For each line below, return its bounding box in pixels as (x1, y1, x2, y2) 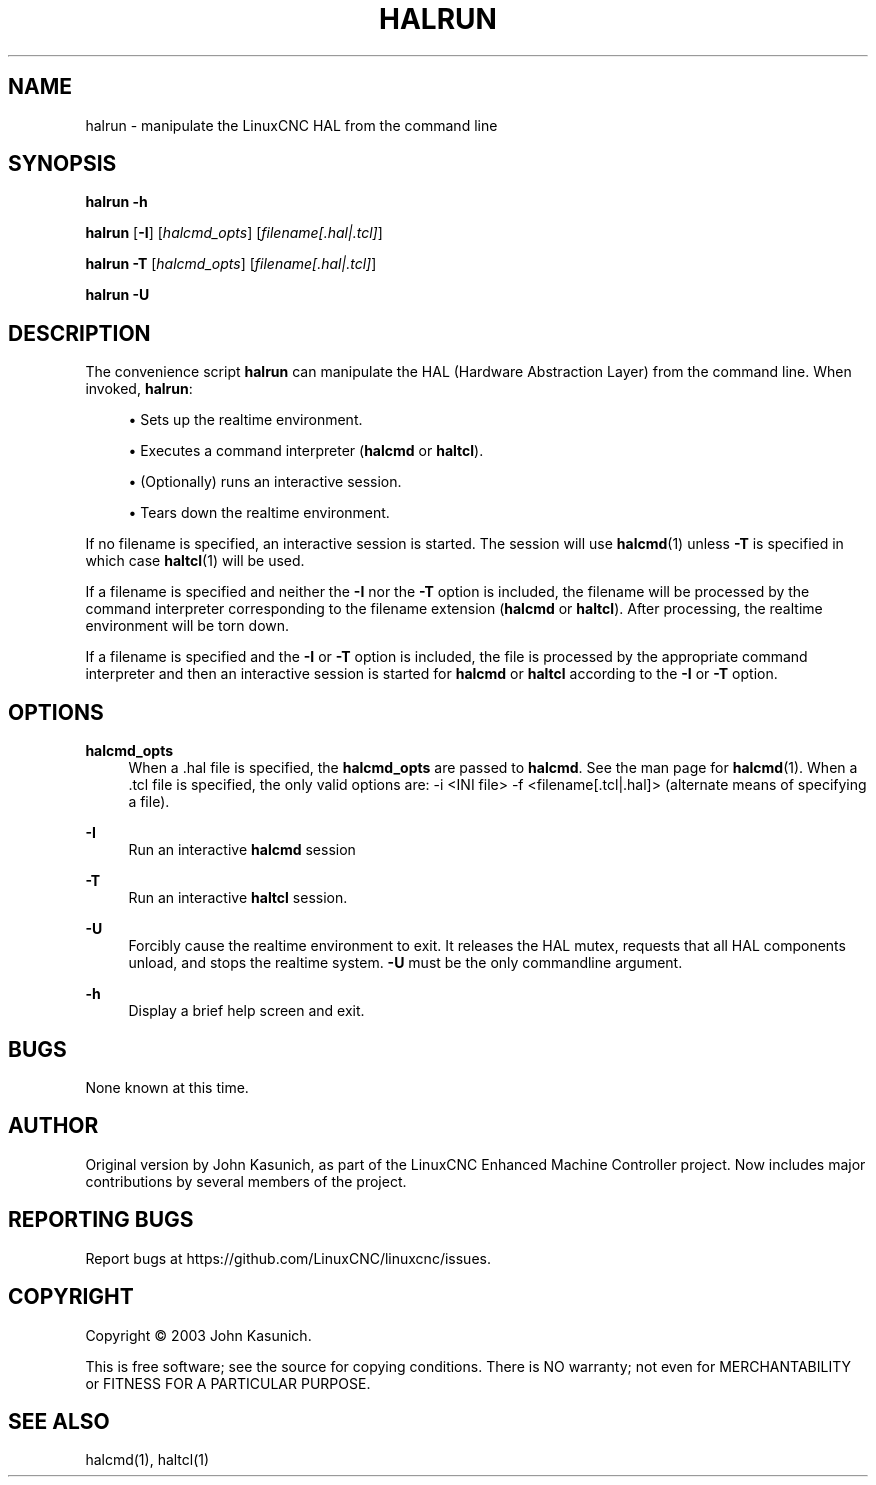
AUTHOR (8, 1113, 99, 1139)
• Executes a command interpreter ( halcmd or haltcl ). (128, 442, 484, 460)
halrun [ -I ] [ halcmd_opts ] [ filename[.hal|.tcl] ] (85, 224, 383, 242)
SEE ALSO (8, 1408, 110, 1434)
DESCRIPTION (8, 320, 151, 346)
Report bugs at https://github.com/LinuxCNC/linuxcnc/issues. (85, 1249, 491, 1267)
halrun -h (85, 193, 148, 211)
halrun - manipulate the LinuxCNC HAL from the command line (85, 116, 498, 134)
